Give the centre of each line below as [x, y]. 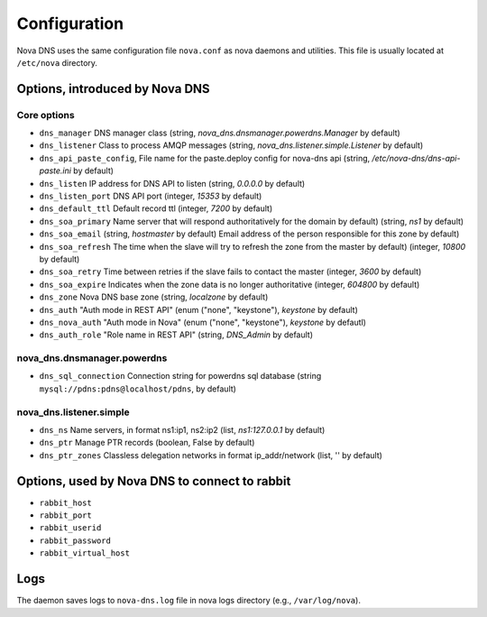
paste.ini [55, 170]
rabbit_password [75, 540]
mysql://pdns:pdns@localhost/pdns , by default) [138, 389]
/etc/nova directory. [57, 62]
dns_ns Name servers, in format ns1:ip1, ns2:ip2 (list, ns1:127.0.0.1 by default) [182, 430]
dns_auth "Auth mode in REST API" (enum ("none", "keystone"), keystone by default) [198, 309]
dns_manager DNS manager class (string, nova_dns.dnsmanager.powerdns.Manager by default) [220, 133]
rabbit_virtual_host [85, 553]
